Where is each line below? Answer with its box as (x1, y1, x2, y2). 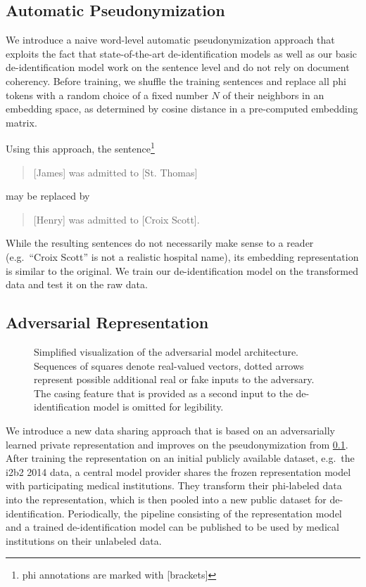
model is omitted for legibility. (93, 399, 224, 414)
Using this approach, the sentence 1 (6, 139, 155, 156)
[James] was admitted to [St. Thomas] (33, 165, 198, 179)
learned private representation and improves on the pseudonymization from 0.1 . (6, 437, 348, 451)
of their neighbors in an (222, 87, 324, 102)
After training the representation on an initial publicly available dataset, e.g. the (6, 451, 355, 465)
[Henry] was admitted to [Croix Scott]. (33, 212, 200, 226)
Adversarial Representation (6, 311, 209, 333)
